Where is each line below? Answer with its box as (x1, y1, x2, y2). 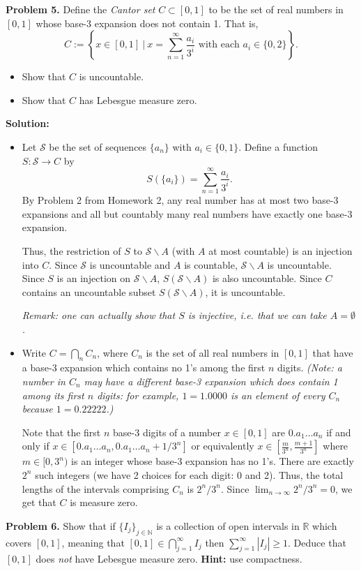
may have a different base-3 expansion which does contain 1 (84, 374, 338, 389)
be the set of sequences (49, 139, 147, 154)
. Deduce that (288, 535, 346, 549)
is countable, (184, 257, 238, 272)
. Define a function (238, 139, 318, 154)
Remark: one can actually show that (22, 308, 176, 322)
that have (312, 345, 353, 359)
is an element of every (231, 387, 325, 402)
